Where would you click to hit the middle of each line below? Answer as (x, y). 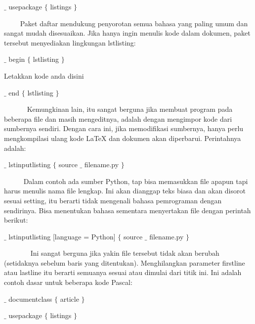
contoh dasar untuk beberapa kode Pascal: (68, 282)
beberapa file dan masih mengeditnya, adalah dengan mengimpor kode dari (118, 118)
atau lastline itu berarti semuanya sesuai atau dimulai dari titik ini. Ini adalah (123, 272)
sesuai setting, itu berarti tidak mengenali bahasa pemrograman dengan (113, 200)
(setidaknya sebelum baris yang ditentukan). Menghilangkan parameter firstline (125, 262)
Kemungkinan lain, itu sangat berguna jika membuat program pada (130, 109)
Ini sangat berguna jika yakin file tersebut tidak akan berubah (125, 253)
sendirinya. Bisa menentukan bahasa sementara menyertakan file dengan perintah (127, 210)
